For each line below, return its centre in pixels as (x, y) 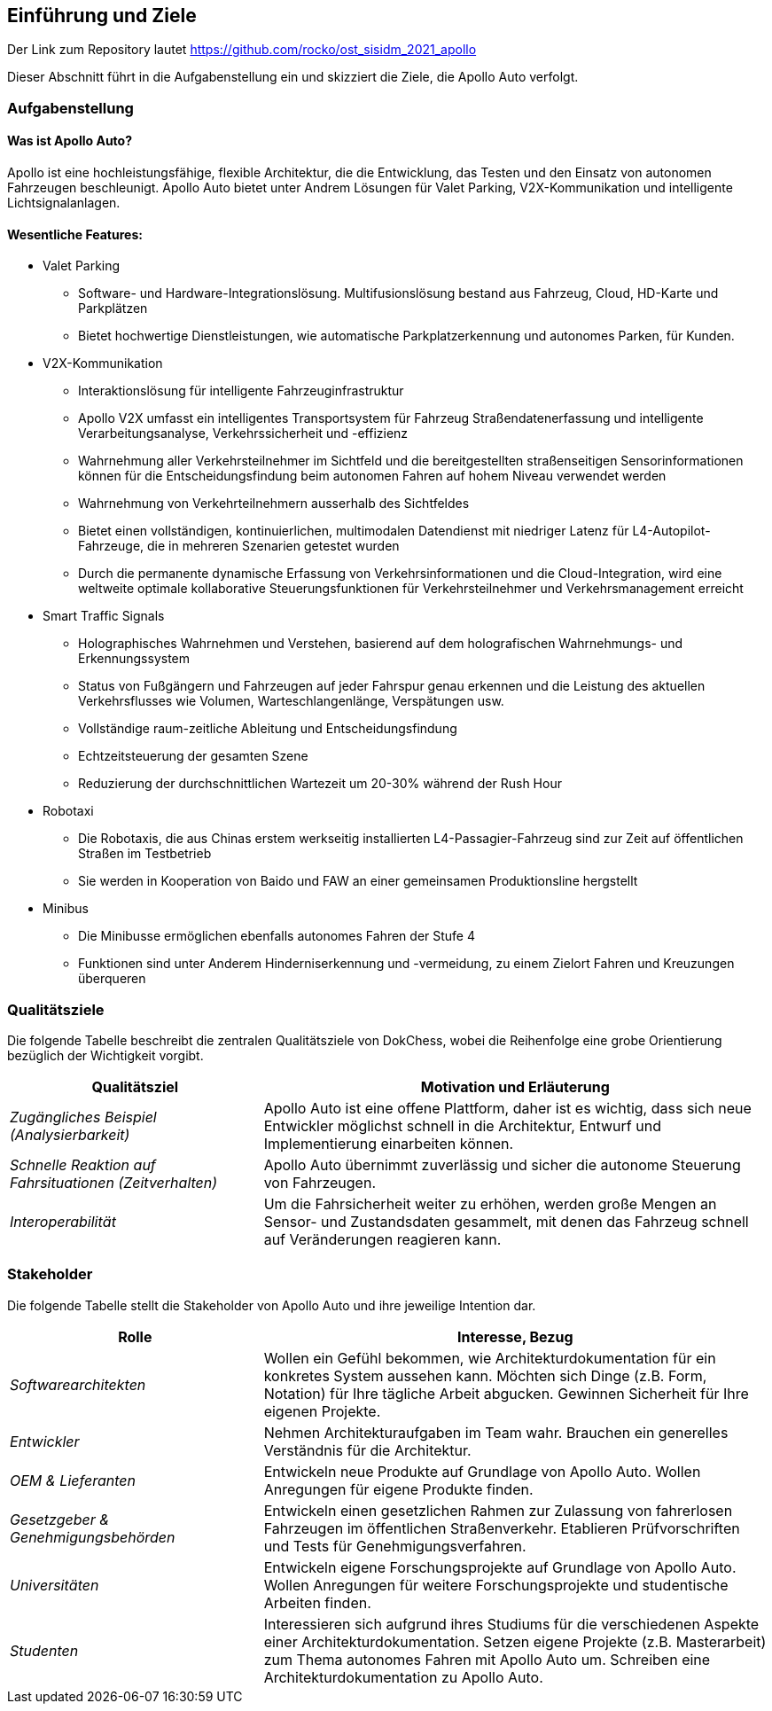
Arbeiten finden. (317, 1602)
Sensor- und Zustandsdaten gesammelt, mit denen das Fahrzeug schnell (506, 1221)
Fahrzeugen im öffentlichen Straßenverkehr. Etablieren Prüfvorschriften (502, 1528)
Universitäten (55, 1585)
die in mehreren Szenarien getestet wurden (273, 546)
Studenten (44, 1650)
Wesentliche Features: (75, 234)
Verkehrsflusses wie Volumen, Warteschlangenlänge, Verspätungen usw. (291, 701)
